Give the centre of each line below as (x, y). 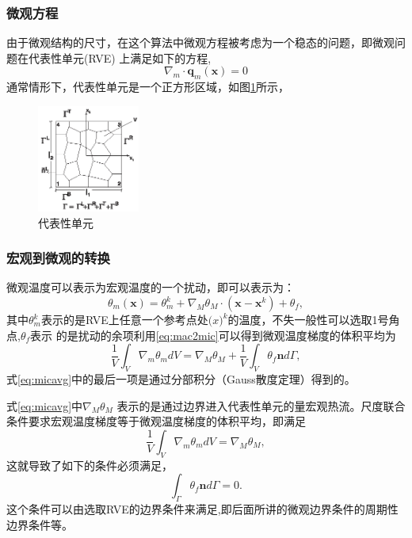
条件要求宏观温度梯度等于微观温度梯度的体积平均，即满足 (156, 421)
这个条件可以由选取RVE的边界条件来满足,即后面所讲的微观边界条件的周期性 (202, 508)
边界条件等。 (40, 524)
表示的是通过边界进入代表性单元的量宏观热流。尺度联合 (261, 405)
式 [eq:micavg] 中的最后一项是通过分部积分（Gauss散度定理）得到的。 (181, 379)
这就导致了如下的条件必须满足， (90, 465)
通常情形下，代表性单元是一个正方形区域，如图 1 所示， (148, 87)
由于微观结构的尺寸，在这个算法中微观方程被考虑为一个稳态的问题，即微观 (200, 42)
